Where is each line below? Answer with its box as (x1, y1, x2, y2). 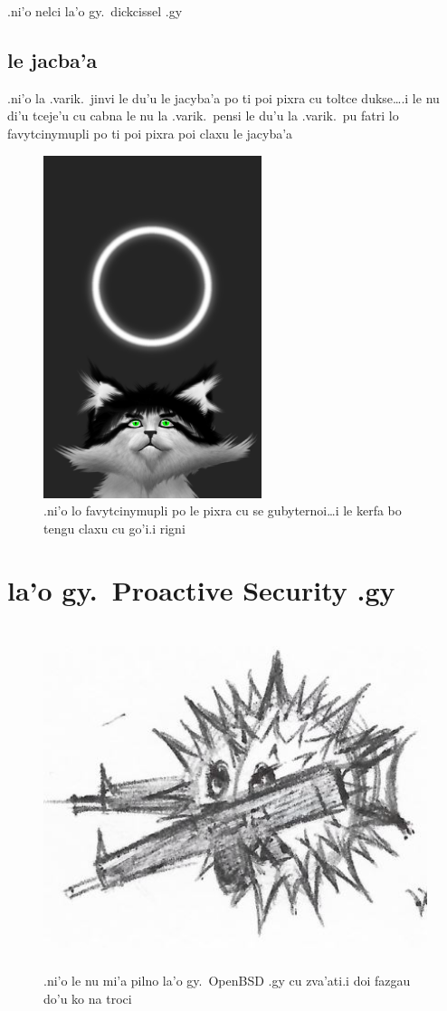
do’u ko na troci (43, 988, 132, 1007)
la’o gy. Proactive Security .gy (7, 572, 395, 609)
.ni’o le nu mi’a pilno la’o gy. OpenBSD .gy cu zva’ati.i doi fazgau (43, 970, 411, 989)
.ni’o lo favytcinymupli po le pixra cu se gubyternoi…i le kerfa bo (43, 501, 402, 520)
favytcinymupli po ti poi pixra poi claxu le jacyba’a (7, 123, 293, 142)
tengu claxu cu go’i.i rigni (43, 518, 185, 537)
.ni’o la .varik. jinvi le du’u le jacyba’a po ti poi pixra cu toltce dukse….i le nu (7, 88, 440, 107)
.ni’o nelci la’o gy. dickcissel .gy (7, 2, 183, 20)
